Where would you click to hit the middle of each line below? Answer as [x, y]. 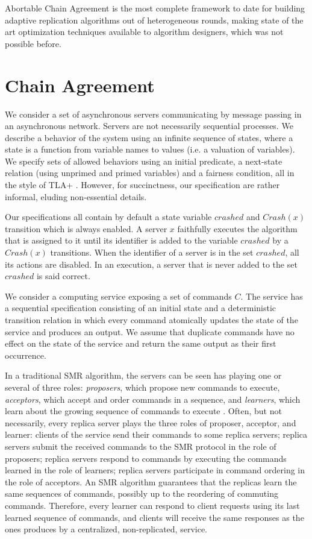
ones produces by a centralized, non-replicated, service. [106, 529]
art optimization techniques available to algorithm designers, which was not [144, 32]
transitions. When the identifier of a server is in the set [152, 252]
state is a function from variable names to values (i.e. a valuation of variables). [150, 149]
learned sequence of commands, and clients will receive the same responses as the [154, 517]
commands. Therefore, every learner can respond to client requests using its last [152, 505]
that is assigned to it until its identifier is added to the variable [121, 240]
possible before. [33, 43]
